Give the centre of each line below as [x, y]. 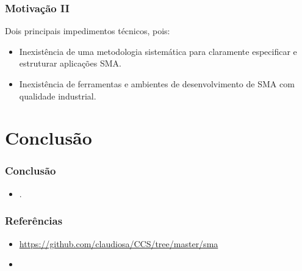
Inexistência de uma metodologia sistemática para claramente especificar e [158, 51]
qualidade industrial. [58, 96]
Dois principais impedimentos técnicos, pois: [88, 31]
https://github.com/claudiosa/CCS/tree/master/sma [119, 243]
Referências [34, 221]
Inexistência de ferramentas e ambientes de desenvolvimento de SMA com [157, 84]
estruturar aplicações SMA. [70, 63]
